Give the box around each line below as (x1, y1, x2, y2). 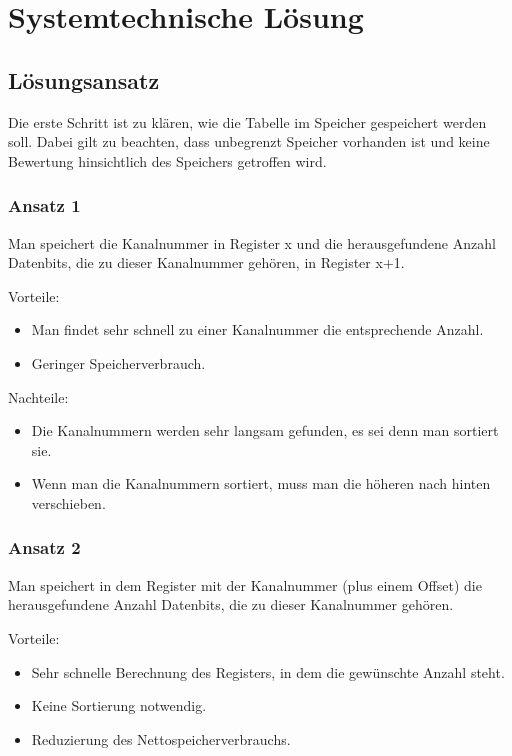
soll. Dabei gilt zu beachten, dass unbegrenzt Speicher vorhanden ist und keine (8, 131, 490, 152)
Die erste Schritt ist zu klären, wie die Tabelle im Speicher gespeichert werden (8, 111, 487, 132)
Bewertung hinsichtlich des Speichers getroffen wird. (8, 150, 327, 171)
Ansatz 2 (8, 535, 81, 560)
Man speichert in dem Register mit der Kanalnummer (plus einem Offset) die (8, 574, 482, 595)
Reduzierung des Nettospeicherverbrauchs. (31, 728, 291, 749)
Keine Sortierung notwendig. (31, 695, 207, 716)
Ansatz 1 (8, 193, 81, 218)
